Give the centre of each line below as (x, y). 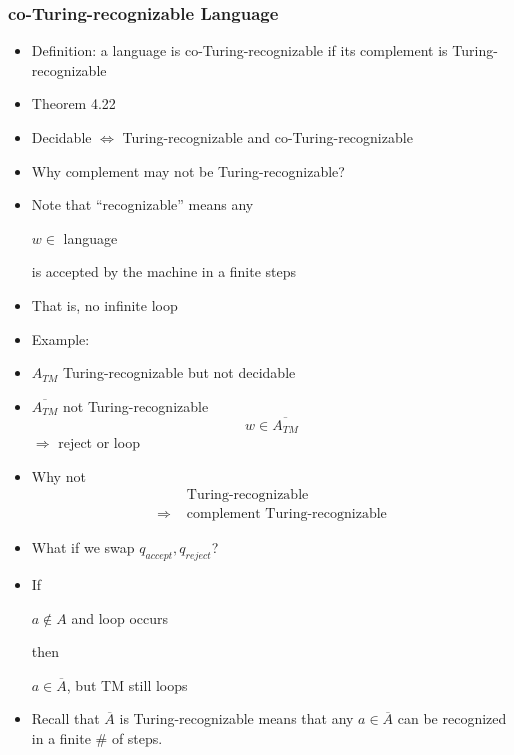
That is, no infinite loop (104, 304)
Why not (58, 475)
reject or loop (99, 442)
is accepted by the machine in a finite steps (164, 271)
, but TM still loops (127, 684)
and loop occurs (120, 617)
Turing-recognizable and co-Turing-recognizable (267, 137)
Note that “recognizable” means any (142, 204)
